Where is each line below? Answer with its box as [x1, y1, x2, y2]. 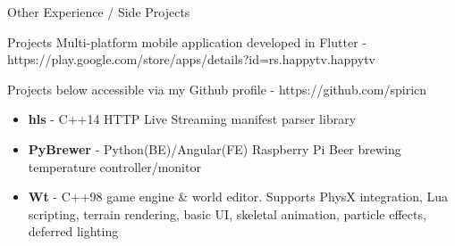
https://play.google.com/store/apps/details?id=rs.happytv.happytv [7, 50, 375, 69]
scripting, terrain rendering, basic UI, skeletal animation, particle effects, [28, 204, 426, 223]
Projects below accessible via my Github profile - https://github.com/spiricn [7, 79, 427, 98]
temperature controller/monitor [28, 157, 201, 176]
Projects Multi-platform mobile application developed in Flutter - [7, 32, 367, 51]
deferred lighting [28, 222, 119, 241]
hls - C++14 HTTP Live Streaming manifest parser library [28, 110, 357, 128]
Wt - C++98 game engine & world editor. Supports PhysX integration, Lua [28, 187, 449, 206]
